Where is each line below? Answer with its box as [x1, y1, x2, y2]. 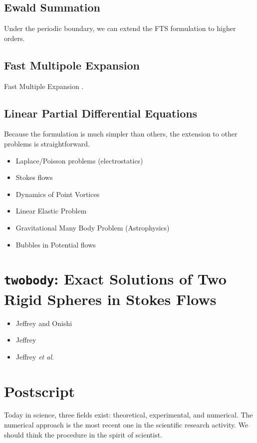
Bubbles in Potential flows [15, 239, 96, 249]
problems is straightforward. [4, 138, 90, 148]
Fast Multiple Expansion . [4, 80, 84, 91]
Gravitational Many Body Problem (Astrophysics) [15, 222, 170, 232]
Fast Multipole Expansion [4, 57, 140, 72]
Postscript [4, 380, 75, 401]
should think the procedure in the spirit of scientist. [4, 429, 163, 439]
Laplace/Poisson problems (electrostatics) [15, 155, 143, 165]
